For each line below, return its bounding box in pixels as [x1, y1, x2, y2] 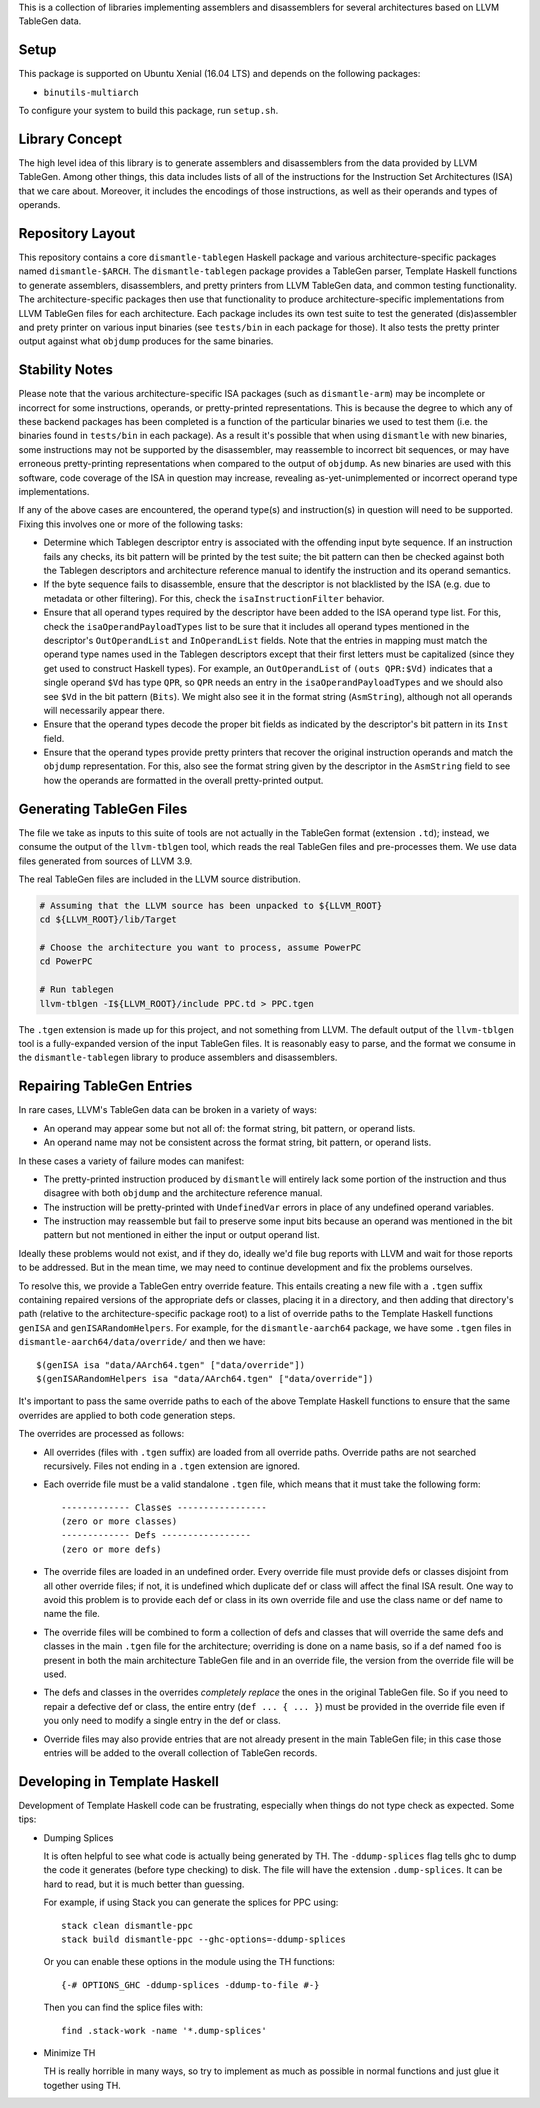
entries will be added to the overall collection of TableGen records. [43, 1746, 318, 1759]
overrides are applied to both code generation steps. [18, 1409, 236, 1421]
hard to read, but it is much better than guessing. [43, 1878, 245, 1890]
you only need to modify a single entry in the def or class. [43, 1715, 281, 1727]
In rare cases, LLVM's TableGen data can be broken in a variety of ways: [18, 1104, 317, 1116]
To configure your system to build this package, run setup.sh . [18, 105, 279, 117]
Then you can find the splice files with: [43, 2001, 204, 2014]
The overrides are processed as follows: [18, 1428, 185, 1440]
